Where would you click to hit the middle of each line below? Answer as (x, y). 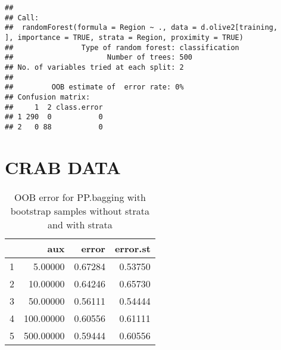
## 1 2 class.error (54, 107)
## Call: (22, 18)
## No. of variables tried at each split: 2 (94, 67)
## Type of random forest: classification (122, 47)
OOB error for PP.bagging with (80, 197)
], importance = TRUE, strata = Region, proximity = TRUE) (124, 37)
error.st (132, 248)
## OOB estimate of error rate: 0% (94, 87)
